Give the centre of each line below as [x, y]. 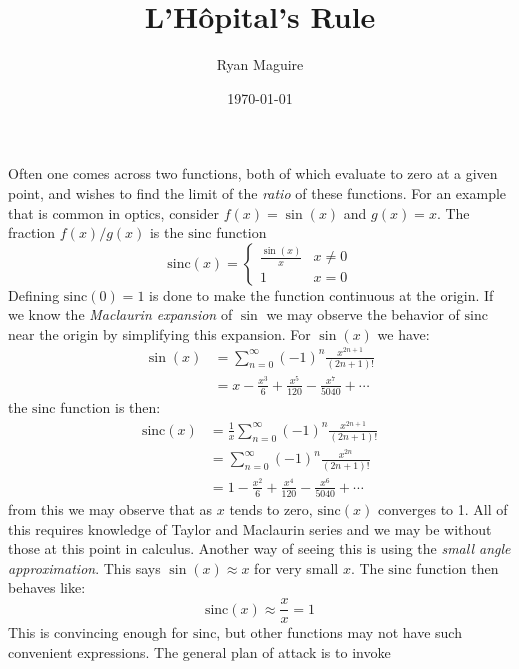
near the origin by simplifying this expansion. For [159, 333]
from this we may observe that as [110, 509]
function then [457, 567]
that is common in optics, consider [114, 212]
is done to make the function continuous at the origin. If [321, 294]
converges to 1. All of [442, 509]
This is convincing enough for [98, 632]
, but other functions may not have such [339, 632]
